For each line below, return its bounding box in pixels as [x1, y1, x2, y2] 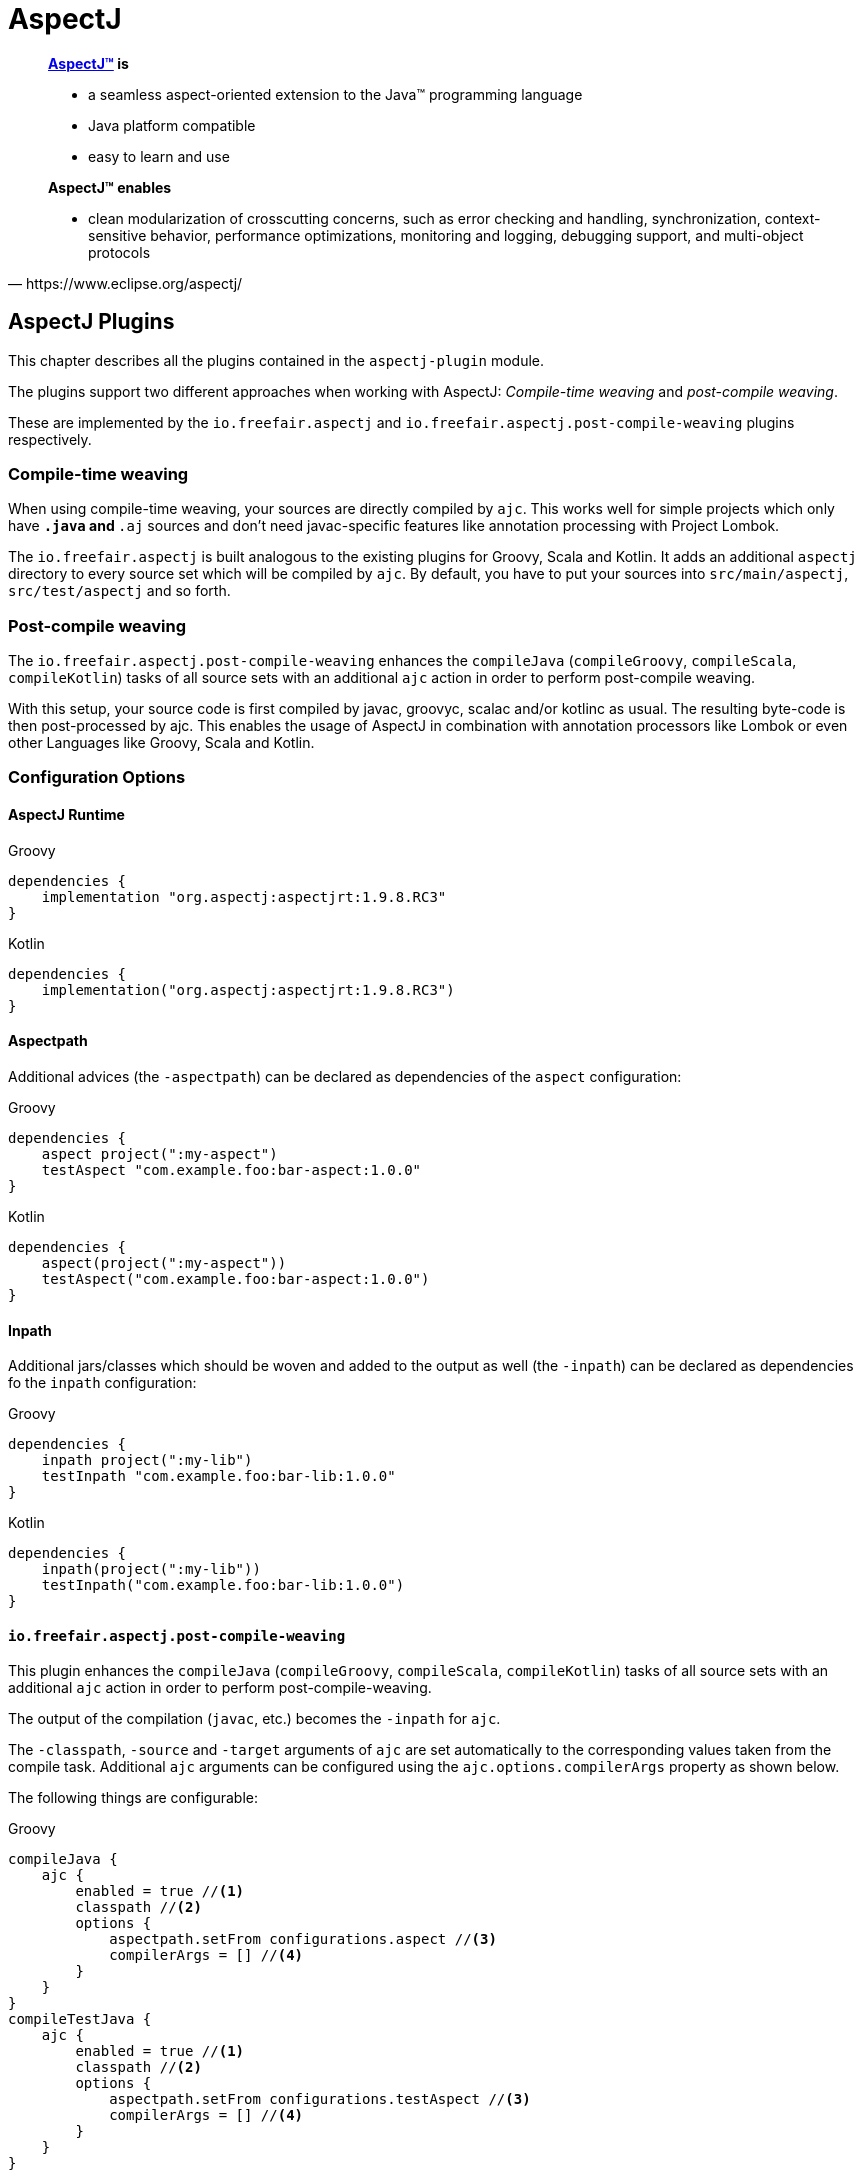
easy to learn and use [88, 147, 230, 165]
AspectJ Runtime [8, 806, 125, 824]
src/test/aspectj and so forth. [8, 582, 231, 600]
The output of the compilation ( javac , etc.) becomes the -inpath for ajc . [8, 1710, 501, 1728]
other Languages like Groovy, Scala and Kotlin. [8, 734, 315, 752]
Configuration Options [8, 767, 186, 788]
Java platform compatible [88, 116, 256, 134]
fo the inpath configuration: [8, 1374, 197, 1392]
